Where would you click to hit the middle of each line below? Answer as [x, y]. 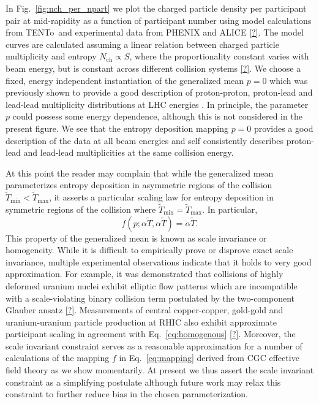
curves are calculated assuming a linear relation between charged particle [142, 44]
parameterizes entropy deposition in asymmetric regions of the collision [139, 185]
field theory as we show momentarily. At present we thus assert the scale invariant [160, 370]
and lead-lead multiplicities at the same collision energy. [129, 152]
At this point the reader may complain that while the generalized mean [140, 173]
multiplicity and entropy [51, 56]
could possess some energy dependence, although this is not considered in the [157, 116]
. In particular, [230, 209]
